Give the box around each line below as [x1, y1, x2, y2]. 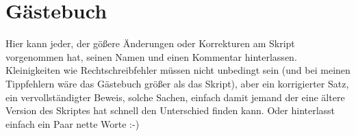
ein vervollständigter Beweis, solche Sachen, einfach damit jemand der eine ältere [5, 90, 345, 104]
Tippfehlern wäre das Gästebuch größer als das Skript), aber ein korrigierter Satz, [5, 76, 349, 90]
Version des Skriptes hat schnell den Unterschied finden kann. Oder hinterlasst [5, 103, 335, 118]
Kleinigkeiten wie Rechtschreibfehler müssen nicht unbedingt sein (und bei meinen [5, 63, 351, 77]
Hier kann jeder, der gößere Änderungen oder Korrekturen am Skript [5, 36, 295, 51]
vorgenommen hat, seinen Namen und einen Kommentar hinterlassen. [5, 49, 297, 64]
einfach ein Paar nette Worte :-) [5, 116, 140, 131]
